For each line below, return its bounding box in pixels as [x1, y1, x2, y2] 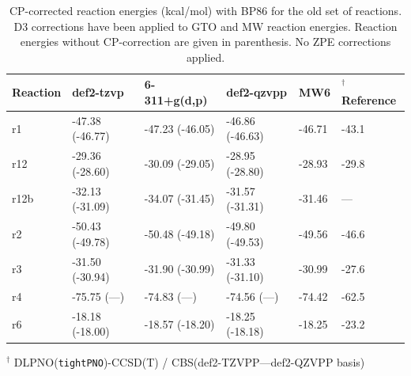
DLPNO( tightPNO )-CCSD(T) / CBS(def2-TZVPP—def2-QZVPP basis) [13, 353, 365, 370]
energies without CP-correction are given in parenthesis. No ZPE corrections [20, 33, 391, 50]
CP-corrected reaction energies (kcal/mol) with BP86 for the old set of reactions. [9, 2, 402, 18]
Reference [341, 91, 397, 108]
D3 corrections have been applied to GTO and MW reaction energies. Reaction [13, 17, 398, 34]
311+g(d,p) [144, 91, 208, 108]
